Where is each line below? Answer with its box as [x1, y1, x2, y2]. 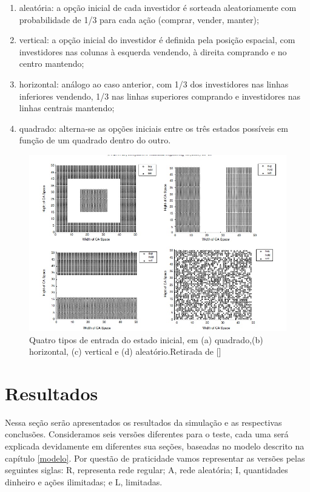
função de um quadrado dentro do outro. [19, 134, 171, 146]
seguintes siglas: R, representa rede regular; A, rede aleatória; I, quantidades [5, 463, 288, 476]
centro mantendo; [19, 57, 84, 70]
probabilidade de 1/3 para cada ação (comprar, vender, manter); [19, 13, 259, 26]
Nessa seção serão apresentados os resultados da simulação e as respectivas [5, 415, 282, 428]
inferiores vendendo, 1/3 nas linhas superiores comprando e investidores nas [19, 89, 301, 102]
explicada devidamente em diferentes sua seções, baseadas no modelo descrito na [5, 440, 305, 453]
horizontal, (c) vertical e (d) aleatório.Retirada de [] [29, 345, 221, 358]
